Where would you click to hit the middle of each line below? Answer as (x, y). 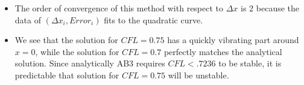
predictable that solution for (67, 75)
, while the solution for (77, 51)
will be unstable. (198, 75)
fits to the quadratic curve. (154, 19)
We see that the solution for (66, 40)
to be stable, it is (250, 63)
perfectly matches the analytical (223, 51)
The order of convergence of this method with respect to (119, 8)
